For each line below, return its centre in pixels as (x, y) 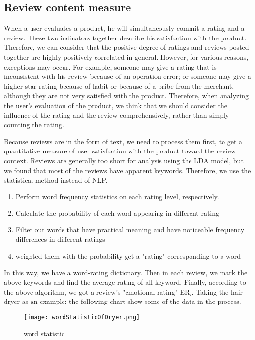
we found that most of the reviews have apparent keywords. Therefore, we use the (127, 170)
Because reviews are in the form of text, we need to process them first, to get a (123, 141)
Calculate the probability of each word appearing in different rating (117, 213)
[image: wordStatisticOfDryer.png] (82, 318)
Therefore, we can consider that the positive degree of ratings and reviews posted (127, 47)
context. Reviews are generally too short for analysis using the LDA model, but (124, 160)
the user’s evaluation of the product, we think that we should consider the (116, 105)
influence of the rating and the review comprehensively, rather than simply (117, 115)
